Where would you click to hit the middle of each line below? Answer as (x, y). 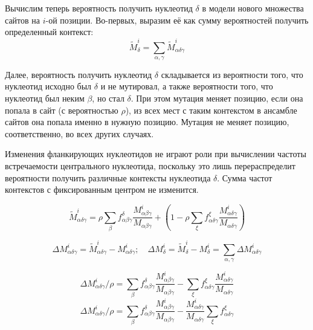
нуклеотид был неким (45, 98)
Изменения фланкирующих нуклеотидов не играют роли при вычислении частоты (156, 154)
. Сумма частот (245, 177)
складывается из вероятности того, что (232, 74)
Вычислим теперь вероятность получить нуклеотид (99, 8)
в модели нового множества (253, 8)
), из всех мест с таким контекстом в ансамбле (211, 110)
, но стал (108, 98)
